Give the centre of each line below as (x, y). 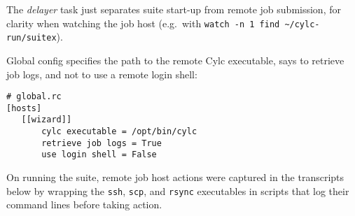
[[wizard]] (47, 120)
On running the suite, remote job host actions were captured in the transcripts (175, 177)
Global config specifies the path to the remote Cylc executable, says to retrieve (175, 60)
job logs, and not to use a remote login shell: (102, 74)
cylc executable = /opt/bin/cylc (119, 132)
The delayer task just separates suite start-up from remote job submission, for (174, 9)
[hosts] (24, 108)
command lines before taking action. (84, 204)
